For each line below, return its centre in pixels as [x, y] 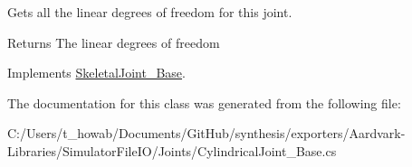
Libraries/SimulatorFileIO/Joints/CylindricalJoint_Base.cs [172, 150]
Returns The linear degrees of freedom [114, 42]
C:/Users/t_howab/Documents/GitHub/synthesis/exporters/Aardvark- [206, 133]
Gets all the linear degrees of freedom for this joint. [150, 12]
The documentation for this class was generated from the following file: [204, 102]
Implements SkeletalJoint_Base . [96, 73]
